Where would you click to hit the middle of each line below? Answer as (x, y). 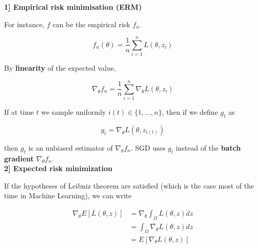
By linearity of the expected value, (60, 68)
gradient (19, 158)
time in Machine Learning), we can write (68, 195)
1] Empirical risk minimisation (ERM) (73, 7)
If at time (19, 112)
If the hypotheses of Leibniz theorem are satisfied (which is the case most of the (129, 185)
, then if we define (190, 112)
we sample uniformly (74, 112)
